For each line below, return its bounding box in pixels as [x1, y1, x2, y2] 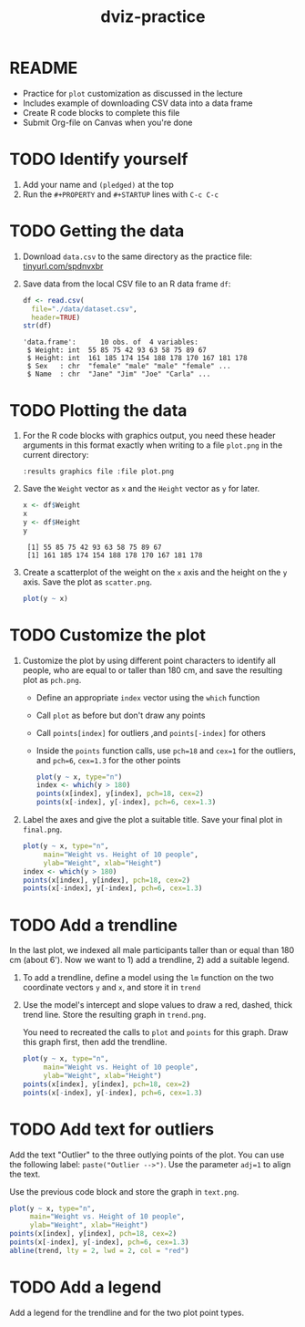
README [9, 57, 78, 78]
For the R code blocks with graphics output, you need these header [22, 430, 276, 441]
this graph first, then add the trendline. [22, 1037, 168, 1048]
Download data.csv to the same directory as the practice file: [22, 251, 253, 262]
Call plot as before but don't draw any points [36, 710, 206, 721]
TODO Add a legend [9, 1277, 162, 1297]
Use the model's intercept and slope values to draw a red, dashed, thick [22, 1000, 293, 1011]
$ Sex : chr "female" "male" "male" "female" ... [26, 362, 231, 371]
